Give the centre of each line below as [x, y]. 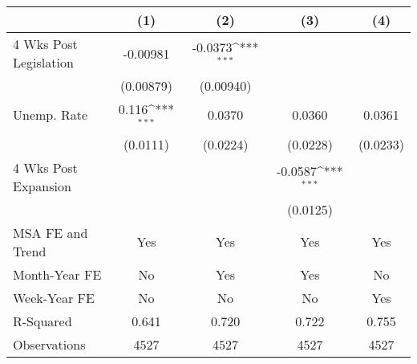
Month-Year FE [57, 274]
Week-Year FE [54, 297]
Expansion [42, 186]
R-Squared [43, 321]
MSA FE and [51, 232]
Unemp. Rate [51, 115]
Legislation [43, 62]
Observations [49, 344]
